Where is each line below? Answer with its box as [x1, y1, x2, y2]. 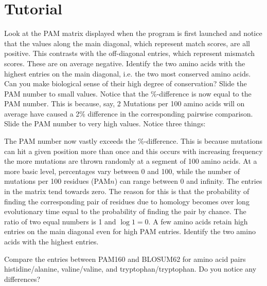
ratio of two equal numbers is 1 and [4, 216, 116, 226]
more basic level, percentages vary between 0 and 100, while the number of [4, 165, 240, 176]
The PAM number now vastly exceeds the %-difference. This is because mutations [4, 136, 262, 146]
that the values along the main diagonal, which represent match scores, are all [4, 37, 250, 48]
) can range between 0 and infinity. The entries [114, 176, 262, 186]
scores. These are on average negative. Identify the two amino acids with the [4, 58, 245, 68]
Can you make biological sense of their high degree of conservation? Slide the [4, 78, 247, 89]
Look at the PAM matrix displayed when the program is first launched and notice [4, 28, 262, 39]
